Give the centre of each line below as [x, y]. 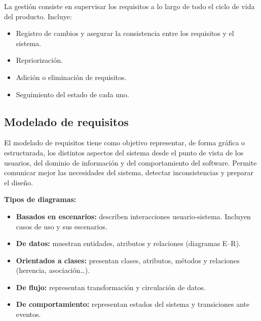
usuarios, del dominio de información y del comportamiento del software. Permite [130, 162]
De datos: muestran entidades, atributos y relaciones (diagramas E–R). [128, 243]
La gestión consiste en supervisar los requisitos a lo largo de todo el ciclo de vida [129, 6]
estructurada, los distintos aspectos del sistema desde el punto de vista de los [124, 152]
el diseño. [18, 182]
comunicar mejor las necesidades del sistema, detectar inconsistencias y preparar [129, 172]
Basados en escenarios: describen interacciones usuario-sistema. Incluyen [133, 216]
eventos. [28, 314]
